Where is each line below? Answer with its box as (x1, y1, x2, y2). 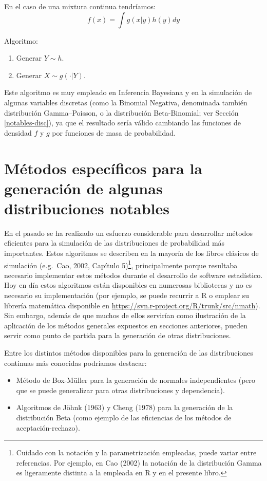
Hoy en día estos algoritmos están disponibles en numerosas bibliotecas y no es (4, 280, 252, 290)
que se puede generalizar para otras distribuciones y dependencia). (16, 384, 225, 395)
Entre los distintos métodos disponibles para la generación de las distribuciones (4, 347, 253, 358)
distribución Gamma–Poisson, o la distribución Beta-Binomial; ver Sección (4, 107, 239, 118)
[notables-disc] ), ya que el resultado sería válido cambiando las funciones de (4, 117, 241, 128)
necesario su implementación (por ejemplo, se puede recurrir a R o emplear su (4, 290, 250, 301)
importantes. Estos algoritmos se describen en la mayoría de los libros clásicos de (4, 248, 259, 258)
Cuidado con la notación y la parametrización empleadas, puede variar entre (16, 447, 257, 458)
